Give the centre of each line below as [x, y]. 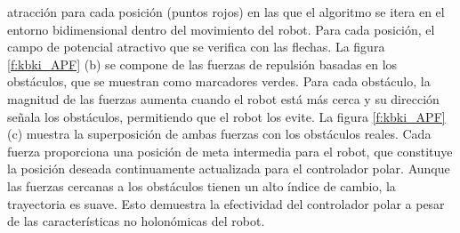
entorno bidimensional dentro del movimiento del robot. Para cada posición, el [221, 29]
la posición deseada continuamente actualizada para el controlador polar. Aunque [229, 169]
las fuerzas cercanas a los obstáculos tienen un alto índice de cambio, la [202, 185]
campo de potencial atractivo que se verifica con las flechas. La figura [196, 47]
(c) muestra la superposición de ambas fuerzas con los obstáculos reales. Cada [219, 134]
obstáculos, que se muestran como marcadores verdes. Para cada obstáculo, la [219, 81]
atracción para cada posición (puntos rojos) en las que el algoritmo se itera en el [226, 12]
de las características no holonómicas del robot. [136, 221]
